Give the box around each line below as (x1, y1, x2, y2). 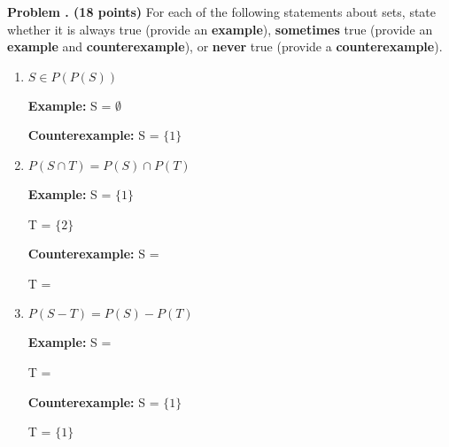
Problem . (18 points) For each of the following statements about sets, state (7, 3, 437, 20)
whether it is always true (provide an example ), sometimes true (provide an (7, 19, 433, 38)
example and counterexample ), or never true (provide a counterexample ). (7, 37, 443, 56)
